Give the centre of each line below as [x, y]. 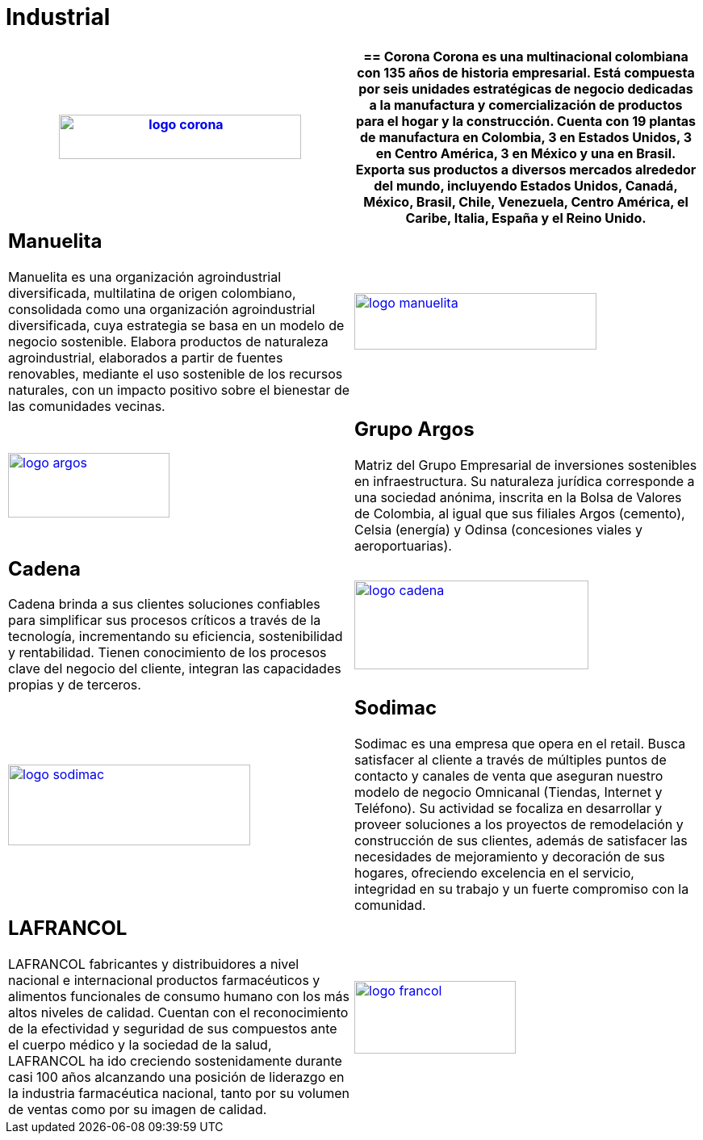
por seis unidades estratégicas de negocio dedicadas [526, 88]
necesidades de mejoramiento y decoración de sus [510, 857]
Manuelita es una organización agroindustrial [145, 277]
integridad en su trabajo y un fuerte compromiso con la [522, 889]
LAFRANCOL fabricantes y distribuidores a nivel [154, 964]
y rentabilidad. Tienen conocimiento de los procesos [167, 653]
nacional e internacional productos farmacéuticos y [164, 981]
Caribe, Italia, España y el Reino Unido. [526, 218]
